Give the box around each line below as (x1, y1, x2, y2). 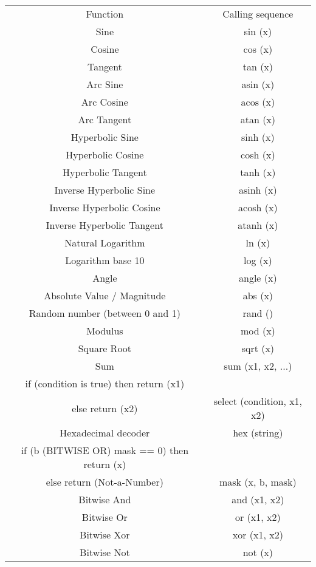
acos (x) (241, 95, 275, 109)
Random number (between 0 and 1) (29, 306, 180, 320)
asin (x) (241, 77, 275, 91)
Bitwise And (78, 492, 131, 506)
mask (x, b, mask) (219, 475, 297, 489)
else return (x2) (72, 401, 138, 415)
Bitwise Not (80, 545, 130, 559)
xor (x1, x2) (232, 528, 283, 542)
